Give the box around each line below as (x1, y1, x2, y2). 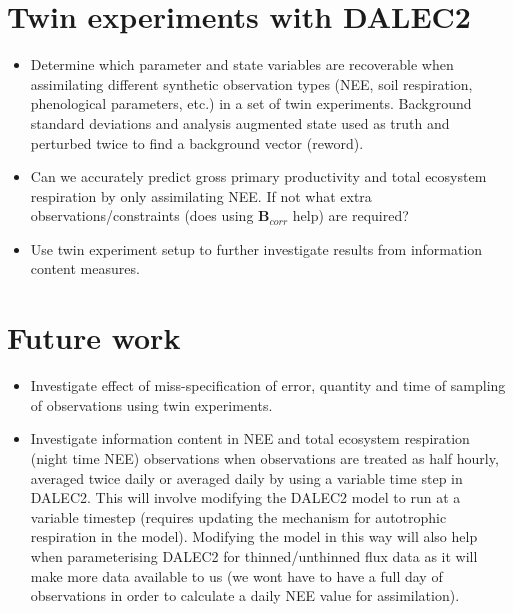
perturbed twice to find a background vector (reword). (30, 132, 364, 153)
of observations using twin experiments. (30, 394, 273, 415)
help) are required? (292, 205, 409, 226)
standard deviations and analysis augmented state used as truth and (30, 112, 450, 133)
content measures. (30, 258, 140, 279)
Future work (7, 317, 181, 358)
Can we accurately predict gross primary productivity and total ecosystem (30, 166, 487, 187)
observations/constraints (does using (30, 205, 254, 226)
